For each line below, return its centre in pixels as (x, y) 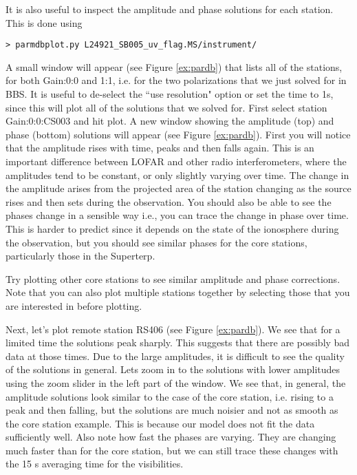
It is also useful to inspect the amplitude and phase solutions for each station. (170, 9)
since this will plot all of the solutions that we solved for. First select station (166, 107)
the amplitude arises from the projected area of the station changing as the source (178, 188)
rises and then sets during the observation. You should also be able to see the (169, 201)
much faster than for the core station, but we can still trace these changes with (172, 450)
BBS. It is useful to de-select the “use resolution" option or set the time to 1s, (170, 94)
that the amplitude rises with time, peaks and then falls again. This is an (160, 148)
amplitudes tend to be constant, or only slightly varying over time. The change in (177, 175)
